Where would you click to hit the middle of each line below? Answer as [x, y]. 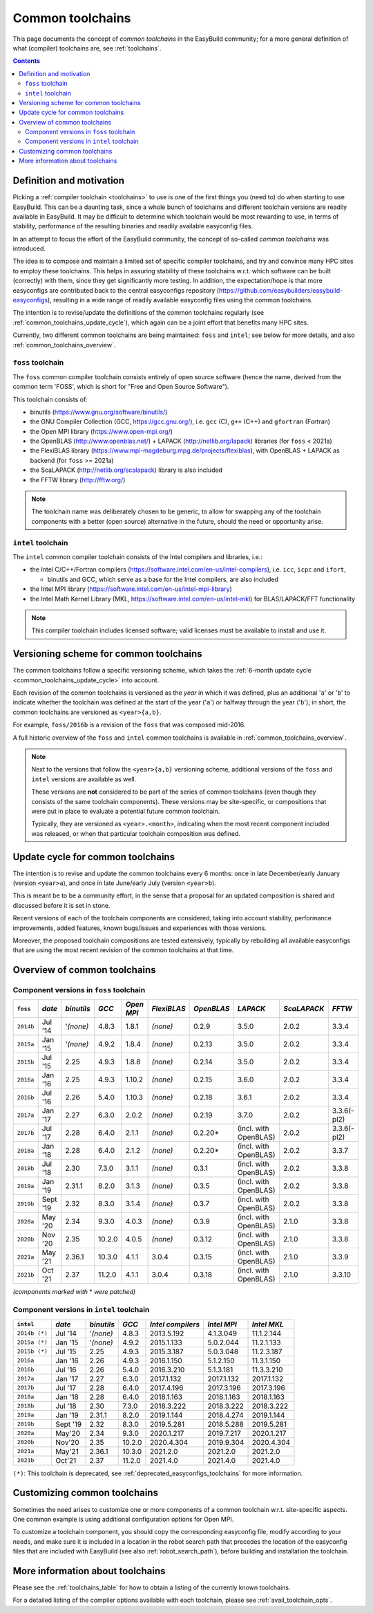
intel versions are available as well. [84, 779]
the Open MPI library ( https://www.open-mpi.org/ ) [101, 431]
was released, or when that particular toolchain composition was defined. [136, 833]
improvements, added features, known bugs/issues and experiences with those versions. [140, 928]
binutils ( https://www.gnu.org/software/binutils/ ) [99, 412]
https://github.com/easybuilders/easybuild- [281, 290]
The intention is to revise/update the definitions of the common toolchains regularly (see [138, 313]
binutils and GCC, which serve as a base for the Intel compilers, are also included [163, 579]
